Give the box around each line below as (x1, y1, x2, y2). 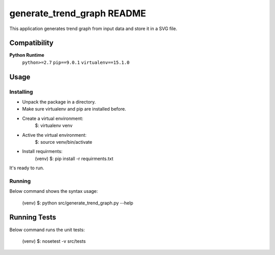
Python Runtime (9, 52, 44, 58)
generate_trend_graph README (9, 8, 146, 19)
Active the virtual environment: (22, 132, 87, 138)
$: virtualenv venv (35, 122, 73, 129)
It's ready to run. (9, 165, 44, 171)
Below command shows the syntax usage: (9, 188, 98, 194)
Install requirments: (22, 148, 63, 155)
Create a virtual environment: (22, 115, 84, 121)
